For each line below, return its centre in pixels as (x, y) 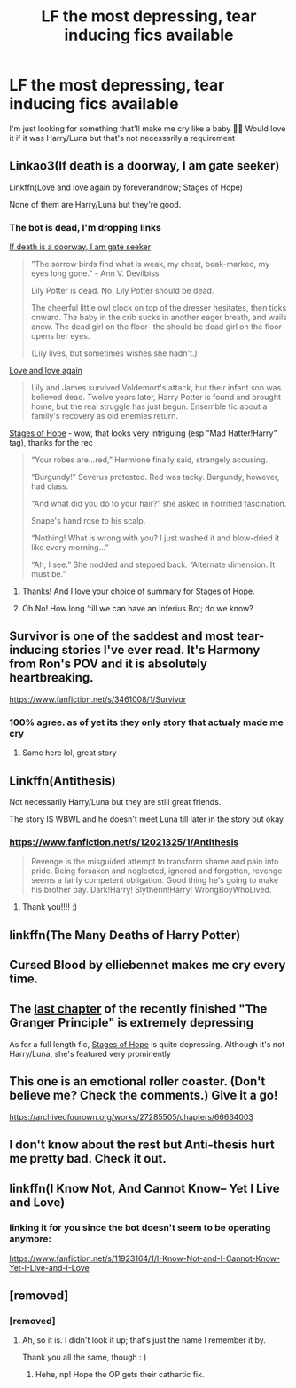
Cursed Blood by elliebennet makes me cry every (148, 965)
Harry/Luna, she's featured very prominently (90, 1053)
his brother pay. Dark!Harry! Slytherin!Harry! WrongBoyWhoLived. (151, 890)
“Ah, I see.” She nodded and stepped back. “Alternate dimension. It (153, 564)
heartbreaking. (52, 678)
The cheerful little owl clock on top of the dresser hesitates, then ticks (159, 308)
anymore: (30, 1239)
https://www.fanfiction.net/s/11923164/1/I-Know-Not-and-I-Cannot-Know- (145, 1258)
